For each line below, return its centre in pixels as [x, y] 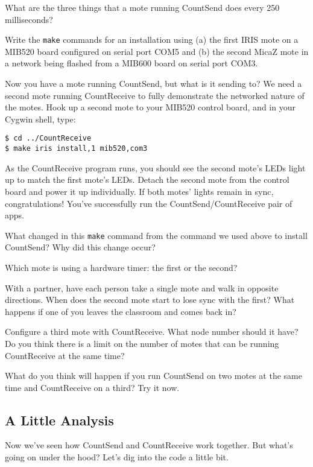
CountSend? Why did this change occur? [80, 247]
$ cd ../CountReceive [48, 138]
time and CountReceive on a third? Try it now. [92, 387]
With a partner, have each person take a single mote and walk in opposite [142, 288]
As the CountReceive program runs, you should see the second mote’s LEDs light [155, 167]
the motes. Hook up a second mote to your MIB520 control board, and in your [150, 107]
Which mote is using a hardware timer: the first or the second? [121, 267]
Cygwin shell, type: [40, 119]
